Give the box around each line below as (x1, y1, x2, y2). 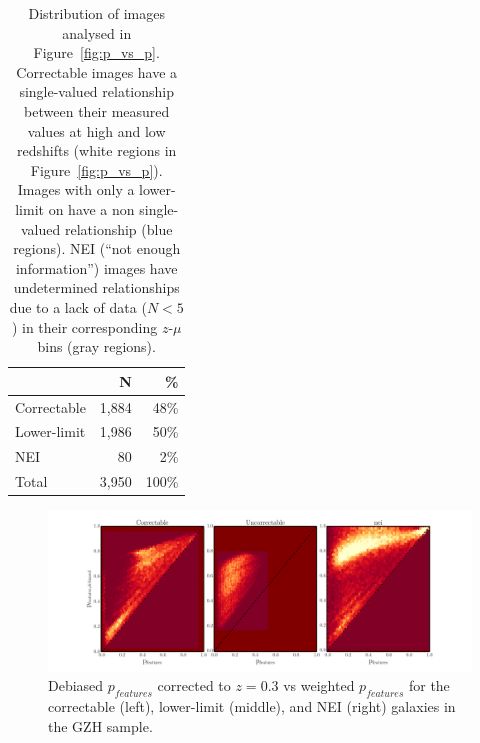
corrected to (157, 675, 231, 696)
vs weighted (283, 675, 355, 696)
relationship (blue (64, 218, 173, 239)
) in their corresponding (11, 316, 158, 337)
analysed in (62, 22, 132, 43)
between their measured (24, 100, 170, 121)
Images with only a (17, 179, 135, 200)
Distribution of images (28, 3, 165, 23)
